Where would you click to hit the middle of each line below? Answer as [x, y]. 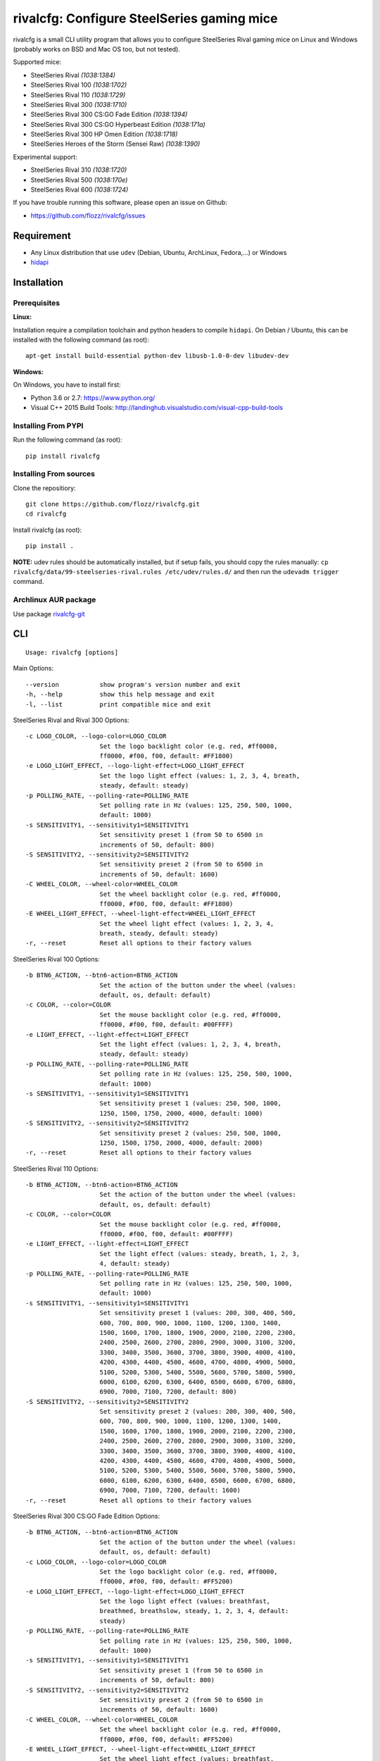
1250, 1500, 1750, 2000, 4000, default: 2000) [181, 1143]
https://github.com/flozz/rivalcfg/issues [88, 216]
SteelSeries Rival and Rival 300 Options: [71, 720]
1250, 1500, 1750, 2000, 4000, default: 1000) [181, 1113]
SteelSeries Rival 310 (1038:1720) [79, 170]
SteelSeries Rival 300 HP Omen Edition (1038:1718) [104, 135]
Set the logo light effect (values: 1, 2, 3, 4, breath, [200, 776]
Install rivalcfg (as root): [47, 530]
